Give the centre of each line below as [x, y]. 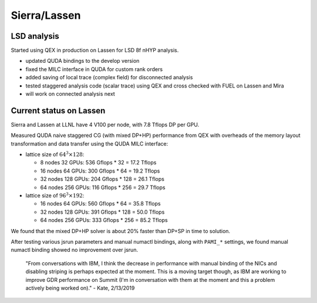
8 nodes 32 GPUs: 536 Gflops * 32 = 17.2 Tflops [98, 163]
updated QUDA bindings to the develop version [82, 61]
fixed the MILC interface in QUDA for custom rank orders [94, 69]
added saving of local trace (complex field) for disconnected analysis [109, 78]
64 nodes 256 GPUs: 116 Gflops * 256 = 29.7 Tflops [103, 187]
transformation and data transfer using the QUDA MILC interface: [90, 143]
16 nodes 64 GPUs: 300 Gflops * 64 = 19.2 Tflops [100, 171]
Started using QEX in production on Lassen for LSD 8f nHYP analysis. [95, 51]
